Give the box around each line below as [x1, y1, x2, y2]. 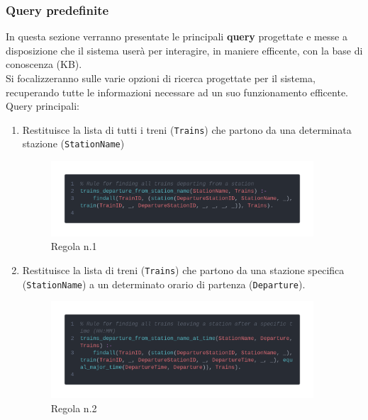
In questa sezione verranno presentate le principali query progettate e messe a [6, 29, 347, 44]
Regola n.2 [50, 401, 97, 416]
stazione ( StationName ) [22, 136, 125, 151]
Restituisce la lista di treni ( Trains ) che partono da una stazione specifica [22, 262, 345, 277]
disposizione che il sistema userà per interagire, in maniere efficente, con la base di [6, 42, 363, 57]
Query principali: [6, 98, 79, 113]
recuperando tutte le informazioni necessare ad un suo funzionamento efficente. [6, 84, 348, 99]
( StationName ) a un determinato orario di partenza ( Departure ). [22, 276, 306, 291]
